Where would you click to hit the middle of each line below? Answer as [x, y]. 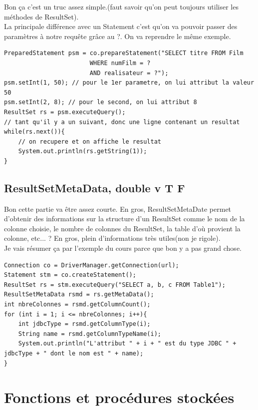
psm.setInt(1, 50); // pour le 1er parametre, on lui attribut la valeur [129, 83]
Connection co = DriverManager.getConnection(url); [92, 265]
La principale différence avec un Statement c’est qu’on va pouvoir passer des [121, 26]
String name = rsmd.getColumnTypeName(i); [90, 334]
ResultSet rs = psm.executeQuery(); [65, 112]
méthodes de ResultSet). [41, 16]
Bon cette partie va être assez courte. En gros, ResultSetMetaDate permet [118, 209]
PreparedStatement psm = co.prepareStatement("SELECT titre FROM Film [124, 53]
